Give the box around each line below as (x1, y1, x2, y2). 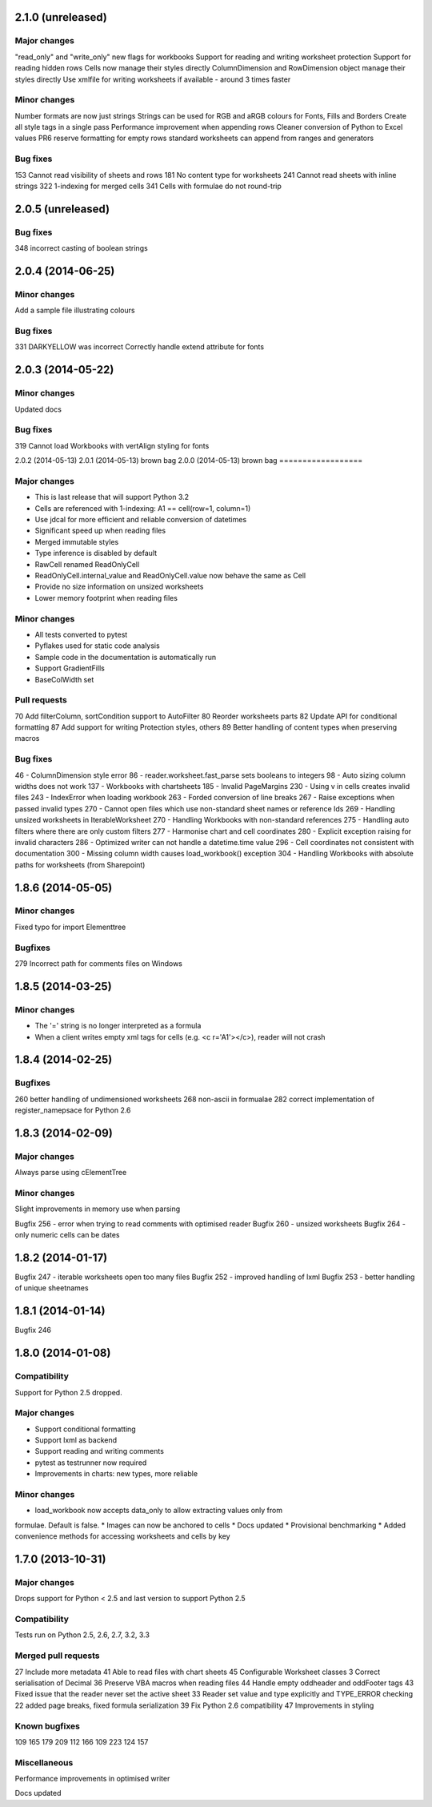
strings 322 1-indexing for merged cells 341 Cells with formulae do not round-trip (14, 181, 282, 191)
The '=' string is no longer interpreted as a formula (34, 1021, 202, 1031)
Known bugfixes (14, 1720, 80, 1732)
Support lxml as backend (34, 1435, 118, 1445)
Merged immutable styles (34, 537, 119, 546)
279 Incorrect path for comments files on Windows (14, 958, 183, 968)
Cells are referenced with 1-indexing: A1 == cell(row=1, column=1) (34, 503, 251, 513)
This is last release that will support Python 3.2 (34, 493, 190, 502)
